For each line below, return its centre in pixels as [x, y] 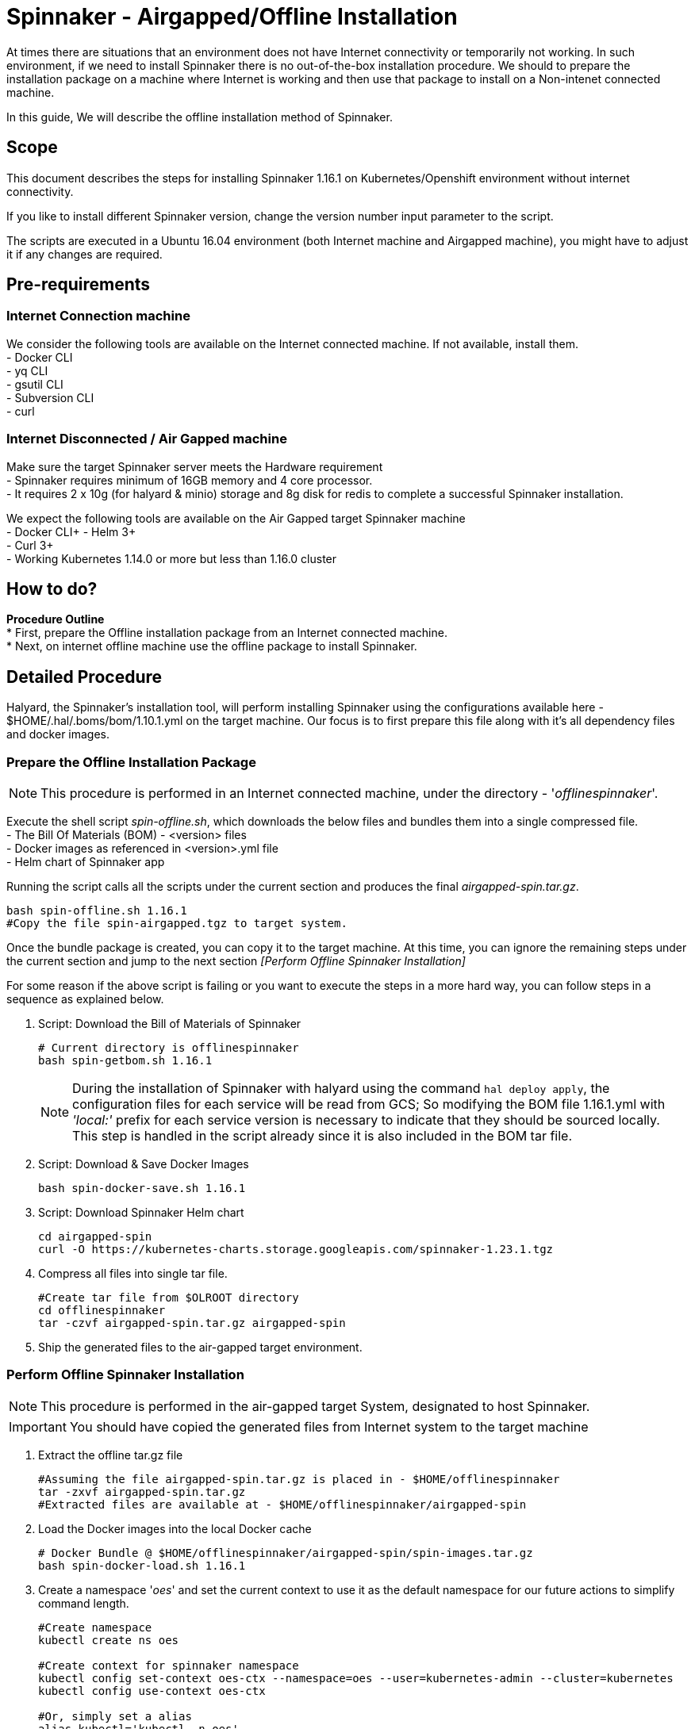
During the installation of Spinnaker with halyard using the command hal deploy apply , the [341, 1088]
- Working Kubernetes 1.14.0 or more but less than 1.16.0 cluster [172, 558]
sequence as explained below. [85, 999]
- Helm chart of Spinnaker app [86, 862]
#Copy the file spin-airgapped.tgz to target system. [177, 923]
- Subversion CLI [50, 397]
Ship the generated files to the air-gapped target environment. [200, 1347]
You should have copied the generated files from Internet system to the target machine [329, 1426]
